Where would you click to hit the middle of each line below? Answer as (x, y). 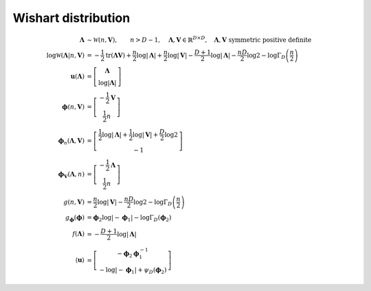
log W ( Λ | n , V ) (66, 55)
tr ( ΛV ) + (119, 55)
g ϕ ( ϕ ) (75, 218)
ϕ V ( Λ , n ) (71, 175)
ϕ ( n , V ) (74, 107)
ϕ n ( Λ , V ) (71, 141)
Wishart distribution (71, 18)
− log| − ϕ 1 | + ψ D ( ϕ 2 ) (133, 271)
